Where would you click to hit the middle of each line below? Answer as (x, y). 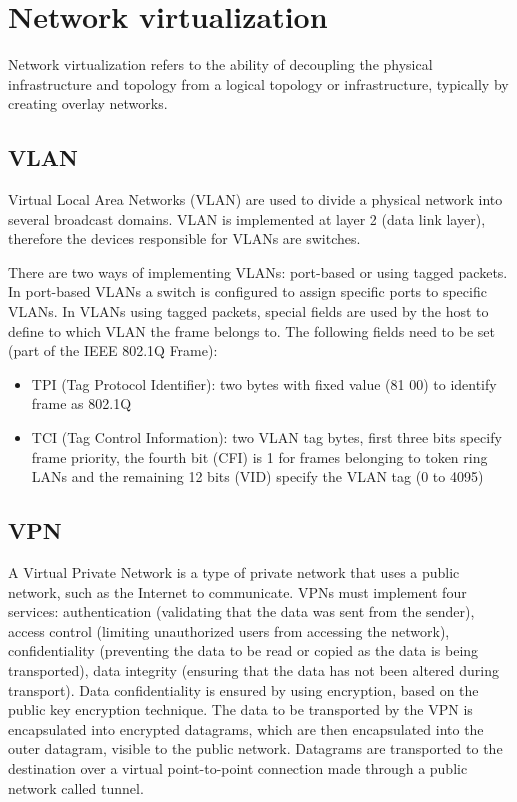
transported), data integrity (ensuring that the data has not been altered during (253, 670)
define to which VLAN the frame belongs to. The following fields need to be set (251, 330)
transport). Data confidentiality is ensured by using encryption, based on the (243, 689)
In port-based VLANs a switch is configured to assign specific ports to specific (247, 291)
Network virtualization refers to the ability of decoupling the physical (220, 64)
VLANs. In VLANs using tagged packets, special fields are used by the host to (248, 311)
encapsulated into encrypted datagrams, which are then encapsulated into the (246, 728)
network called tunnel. (76, 787)
